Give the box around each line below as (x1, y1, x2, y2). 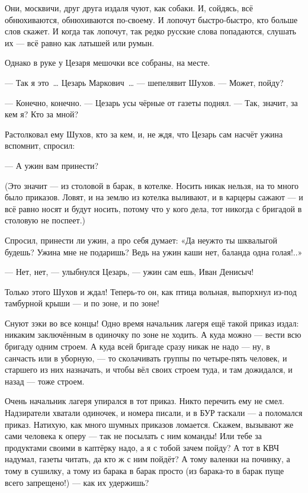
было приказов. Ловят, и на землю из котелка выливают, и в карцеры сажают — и (5, 191, 303, 203)
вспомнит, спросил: (5, 139, 75, 152)
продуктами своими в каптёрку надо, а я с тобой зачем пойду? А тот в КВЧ (5, 441, 279, 453)
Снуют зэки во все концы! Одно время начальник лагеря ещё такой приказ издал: (5, 316, 299, 329)
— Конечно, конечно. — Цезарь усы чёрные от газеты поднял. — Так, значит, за (5, 96, 298, 108)
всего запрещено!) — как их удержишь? (5, 476, 149, 488)
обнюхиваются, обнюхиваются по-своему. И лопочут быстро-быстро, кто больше (5, 13, 298, 25)
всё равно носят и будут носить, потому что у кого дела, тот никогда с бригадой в (5, 202, 302, 215)
